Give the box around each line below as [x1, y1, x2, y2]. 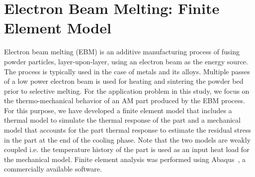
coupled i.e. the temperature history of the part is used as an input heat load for [4, 144, 250, 155]
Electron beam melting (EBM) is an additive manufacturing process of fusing [4, 46, 240, 57]
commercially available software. [4, 164, 102, 174]
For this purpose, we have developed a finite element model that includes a [4, 105, 232, 115]
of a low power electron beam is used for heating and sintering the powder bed [4, 76, 244, 86]
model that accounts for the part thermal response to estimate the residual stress [4, 125, 252, 135]
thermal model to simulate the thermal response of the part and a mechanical [4, 115, 241, 125]
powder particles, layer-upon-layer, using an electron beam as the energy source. [4, 56, 248, 66]
